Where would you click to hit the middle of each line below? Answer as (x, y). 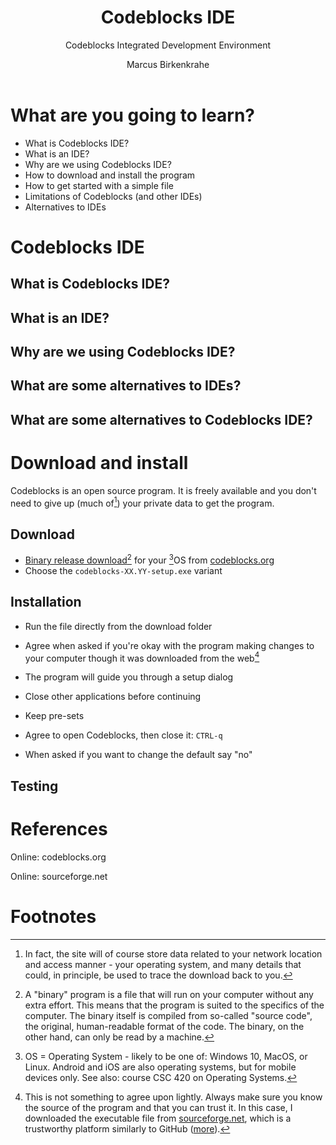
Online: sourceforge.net (59, 876)
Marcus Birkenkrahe (168, 64)
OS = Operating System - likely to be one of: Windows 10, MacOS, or (166, 1056)
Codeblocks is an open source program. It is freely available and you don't (163, 490)
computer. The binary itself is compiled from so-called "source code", (168, 1015)
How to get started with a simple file (99, 185)
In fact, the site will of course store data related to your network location (173, 953)
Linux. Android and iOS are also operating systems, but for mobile (160, 1067)
